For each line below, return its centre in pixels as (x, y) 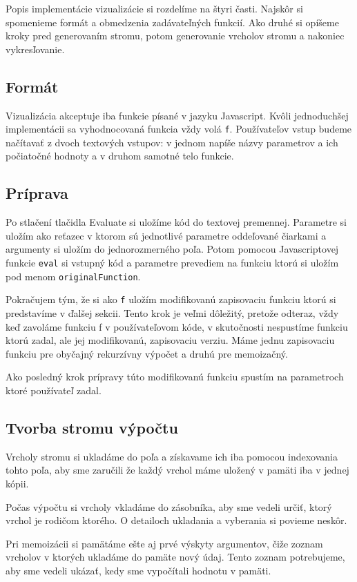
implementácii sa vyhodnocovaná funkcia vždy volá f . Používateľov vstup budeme (179, 129)
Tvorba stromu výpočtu (92, 427)
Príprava (37, 193)
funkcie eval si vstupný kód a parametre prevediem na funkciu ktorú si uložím (172, 262)
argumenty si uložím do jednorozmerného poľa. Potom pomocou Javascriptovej (172, 249)
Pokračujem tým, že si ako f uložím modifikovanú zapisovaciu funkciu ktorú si (171, 299)
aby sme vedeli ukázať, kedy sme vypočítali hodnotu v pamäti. (138, 570)
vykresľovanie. (35, 49)
